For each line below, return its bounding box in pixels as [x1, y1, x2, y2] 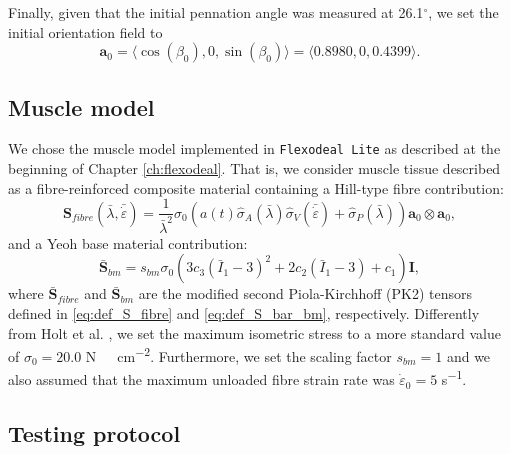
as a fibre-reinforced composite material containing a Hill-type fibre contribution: [8, 177, 504, 198]
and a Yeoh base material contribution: [8, 232, 248, 253]
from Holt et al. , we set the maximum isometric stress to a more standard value [8, 322, 501, 343]
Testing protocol [8, 418, 181, 449]
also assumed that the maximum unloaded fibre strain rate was [8, 369, 395, 390]
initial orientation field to [8, 21, 163, 42]
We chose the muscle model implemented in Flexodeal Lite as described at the [8, 138, 501, 159]
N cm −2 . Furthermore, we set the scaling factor [85, 343, 392, 366]
